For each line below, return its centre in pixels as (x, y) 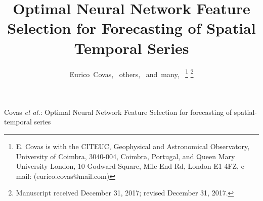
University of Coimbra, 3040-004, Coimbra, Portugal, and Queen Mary (125, 156)
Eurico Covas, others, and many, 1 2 (131, 73)
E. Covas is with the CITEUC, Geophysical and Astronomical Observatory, (133, 146)
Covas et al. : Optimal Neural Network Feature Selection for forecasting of (118, 112)
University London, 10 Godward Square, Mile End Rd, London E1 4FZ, (127, 166)
